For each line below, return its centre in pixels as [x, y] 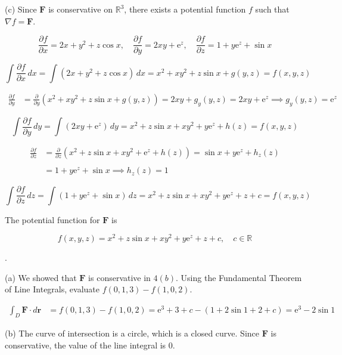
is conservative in [119, 277]
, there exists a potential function [185, 9]
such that [272, 9]
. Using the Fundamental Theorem [239, 277]
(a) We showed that [41, 277]
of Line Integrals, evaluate [52, 289]
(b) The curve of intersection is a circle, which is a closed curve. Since [132, 333]
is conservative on [81, 9]
